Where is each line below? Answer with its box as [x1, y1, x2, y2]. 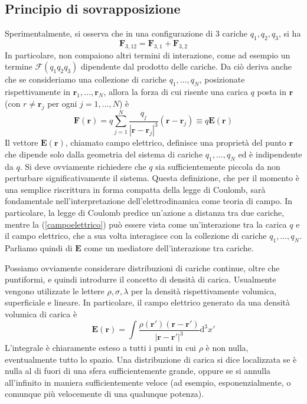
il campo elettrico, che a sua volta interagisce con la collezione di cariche [5, 229, 267, 242]
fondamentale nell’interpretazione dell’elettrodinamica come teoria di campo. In [5, 195, 293, 207]
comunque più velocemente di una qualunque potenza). [5, 387, 204, 400]
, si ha [278, 27, 301, 40]
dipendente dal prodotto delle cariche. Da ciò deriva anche [80, 60, 292, 73]
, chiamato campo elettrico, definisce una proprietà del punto [65, 136, 286, 149]
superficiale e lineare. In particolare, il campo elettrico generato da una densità [5, 296, 290, 308]
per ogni [47, 97, 77, 109]
